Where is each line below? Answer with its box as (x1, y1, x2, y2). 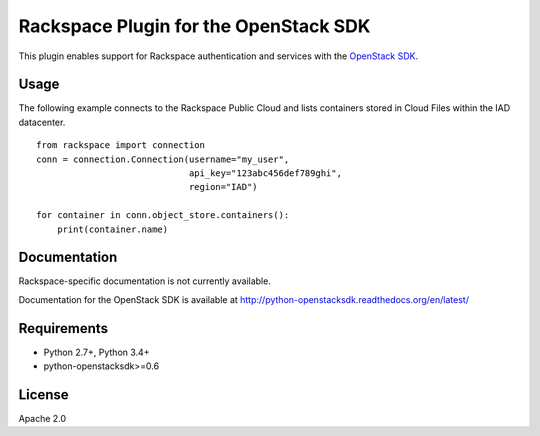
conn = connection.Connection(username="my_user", (36, 153, 290, 165)
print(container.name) (56, 223, 169, 235)
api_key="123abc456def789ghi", (188, 168, 342, 179)
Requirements (18, 320, 109, 337)
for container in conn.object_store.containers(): (36, 210, 290, 221)
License (18, 386, 69, 403)
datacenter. (18, 116, 66, 128)
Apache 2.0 (18, 413, 67, 425)
